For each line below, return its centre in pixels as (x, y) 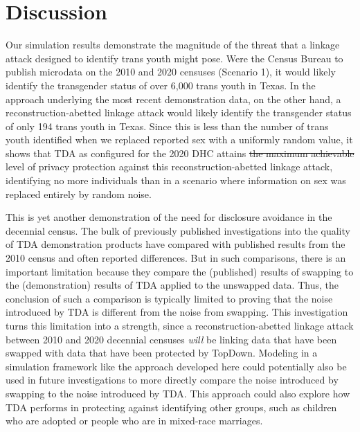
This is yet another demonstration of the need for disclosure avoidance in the (169, 217)
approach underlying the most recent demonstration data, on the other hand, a (173, 99)
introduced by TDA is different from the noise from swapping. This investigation (177, 312)
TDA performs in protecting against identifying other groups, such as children (171, 407)
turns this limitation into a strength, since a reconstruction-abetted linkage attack (180, 325)
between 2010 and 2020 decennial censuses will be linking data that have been (171, 339)
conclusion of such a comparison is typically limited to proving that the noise (169, 298)
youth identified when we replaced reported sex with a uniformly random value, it (179, 139)
